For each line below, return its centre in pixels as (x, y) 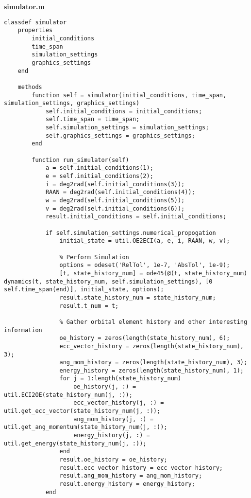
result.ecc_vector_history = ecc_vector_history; (141, 468)
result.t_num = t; (89, 306)
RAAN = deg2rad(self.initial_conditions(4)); (120, 192)
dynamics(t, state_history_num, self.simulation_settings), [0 (108, 281)
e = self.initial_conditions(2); (99, 176)
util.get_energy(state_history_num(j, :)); (75, 443)
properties (35, 30)
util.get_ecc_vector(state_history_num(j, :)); (82, 411)
